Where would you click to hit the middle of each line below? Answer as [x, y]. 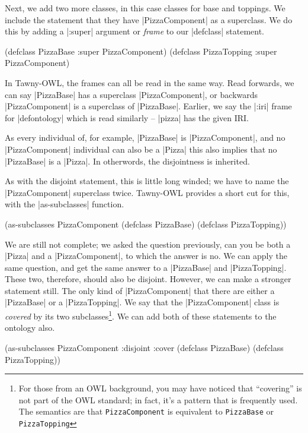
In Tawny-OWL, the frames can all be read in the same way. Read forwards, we [150, 82]
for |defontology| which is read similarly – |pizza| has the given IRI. [127, 117]
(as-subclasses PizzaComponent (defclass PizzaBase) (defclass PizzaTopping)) [146, 224]
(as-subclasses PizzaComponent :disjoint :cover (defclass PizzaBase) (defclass [144, 347]
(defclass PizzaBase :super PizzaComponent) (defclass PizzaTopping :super [141, 51]
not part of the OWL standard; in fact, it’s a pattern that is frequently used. [158, 399]
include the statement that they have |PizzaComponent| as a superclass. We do [149, 19]
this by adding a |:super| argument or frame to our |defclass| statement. [134, 31]
